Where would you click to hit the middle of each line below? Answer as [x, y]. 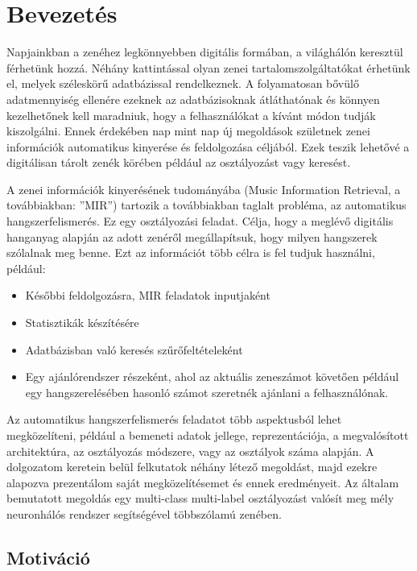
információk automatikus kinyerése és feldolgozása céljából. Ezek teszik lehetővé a [208, 146]
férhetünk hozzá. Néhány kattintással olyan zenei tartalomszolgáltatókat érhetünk [208, 67]
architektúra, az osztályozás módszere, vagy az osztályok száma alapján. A [190, 451]
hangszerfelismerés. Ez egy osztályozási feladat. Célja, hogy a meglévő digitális [200, 221]
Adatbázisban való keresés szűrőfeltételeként [134, 349]
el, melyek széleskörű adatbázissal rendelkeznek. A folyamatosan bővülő [183, 83]
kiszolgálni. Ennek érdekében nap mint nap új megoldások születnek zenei [188, 131]
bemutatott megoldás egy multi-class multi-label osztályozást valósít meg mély [200, 498]
